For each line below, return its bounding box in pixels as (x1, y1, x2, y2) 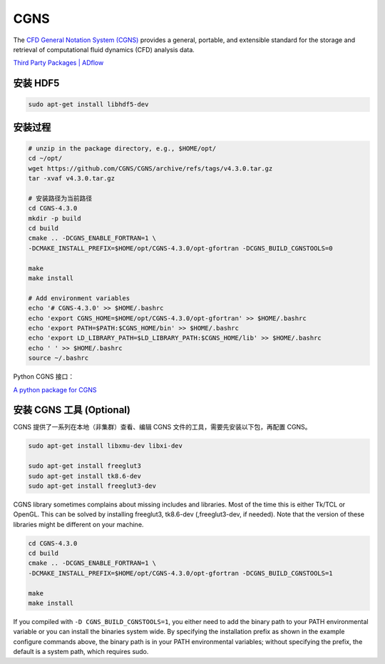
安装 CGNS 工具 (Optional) (13, 404, 131, 417)
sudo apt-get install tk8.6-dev (28, 471, 142, 480)
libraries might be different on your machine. (13, 520, 144, 528)
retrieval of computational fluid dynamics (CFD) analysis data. (13, 45, 195, 53)
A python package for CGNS (13, 385, 97, 394)
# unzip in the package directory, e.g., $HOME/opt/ (28, 144, 217, 153)
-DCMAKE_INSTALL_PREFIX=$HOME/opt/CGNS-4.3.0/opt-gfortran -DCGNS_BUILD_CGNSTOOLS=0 (28, 244, 333, 252)
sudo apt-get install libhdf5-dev (28, 101, 149, 108)
